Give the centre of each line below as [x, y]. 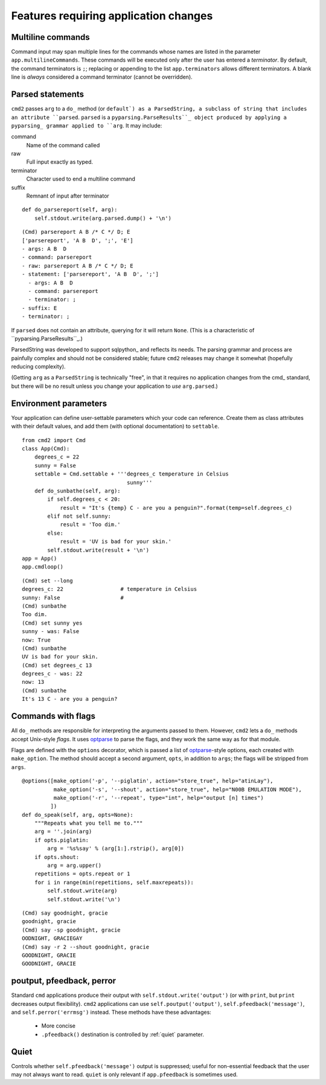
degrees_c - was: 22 [52, 674]
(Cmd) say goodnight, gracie [65, 913]
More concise [58, 1026]
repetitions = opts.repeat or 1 [82, 874]
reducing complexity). [38, 367]
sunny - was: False [51, 632]
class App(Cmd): [46, 448]
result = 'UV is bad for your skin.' [116, 542]
